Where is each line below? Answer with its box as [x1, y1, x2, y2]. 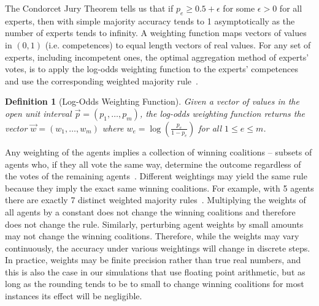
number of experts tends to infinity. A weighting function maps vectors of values [5, 26, 307, 39]
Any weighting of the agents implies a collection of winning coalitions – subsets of [5, 145, 312, 158]
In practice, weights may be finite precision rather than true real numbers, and [5, 253, 301, 266]
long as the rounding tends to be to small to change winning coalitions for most [5, 277, 304, 290]
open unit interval [5, 106, 72, 119]
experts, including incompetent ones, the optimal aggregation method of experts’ [5, 50, 309, 63]
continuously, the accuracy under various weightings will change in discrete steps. [5, 241, 310, 254]
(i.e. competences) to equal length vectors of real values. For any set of [45, 38, 311, 51]
